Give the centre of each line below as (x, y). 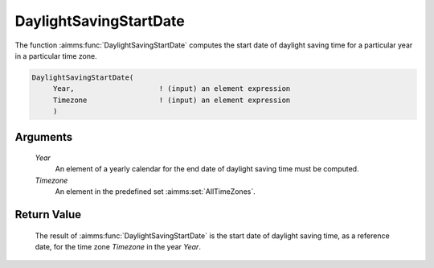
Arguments (44, 137)
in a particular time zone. (56, 56)
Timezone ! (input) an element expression (172, 100)
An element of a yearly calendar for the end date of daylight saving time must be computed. (207, 169)
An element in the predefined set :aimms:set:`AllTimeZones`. (156, 192)
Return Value (48, 214)
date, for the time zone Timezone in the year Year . (118, 247)
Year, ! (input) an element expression (172, 89)
